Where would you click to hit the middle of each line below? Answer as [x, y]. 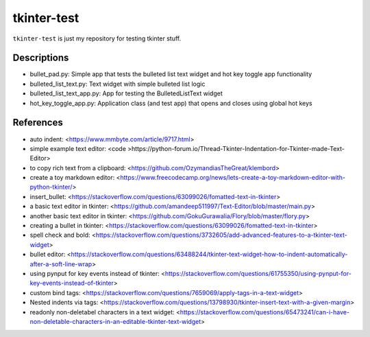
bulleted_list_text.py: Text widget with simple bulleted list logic [118, 84]
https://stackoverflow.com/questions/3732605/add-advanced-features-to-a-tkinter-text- [221, 235]
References [38, 123]
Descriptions [41, 58]
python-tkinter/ [51, 187]
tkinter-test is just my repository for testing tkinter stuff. [97, 38]
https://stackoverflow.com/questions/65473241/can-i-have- [264, 312]
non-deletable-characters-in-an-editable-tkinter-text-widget [115, 321]
